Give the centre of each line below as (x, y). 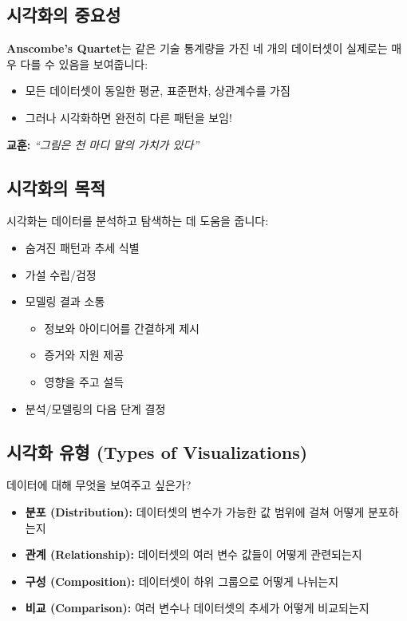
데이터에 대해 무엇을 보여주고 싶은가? (99, 485)
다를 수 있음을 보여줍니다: (84, 63)
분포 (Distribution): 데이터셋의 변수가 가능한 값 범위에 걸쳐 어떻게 (195, 511)
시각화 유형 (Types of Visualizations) (157, 451)
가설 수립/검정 (61, 274)
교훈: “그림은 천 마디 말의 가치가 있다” (103, 144)
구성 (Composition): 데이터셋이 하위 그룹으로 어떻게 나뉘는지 (182, 581)
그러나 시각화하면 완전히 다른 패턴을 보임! (128, 117)
